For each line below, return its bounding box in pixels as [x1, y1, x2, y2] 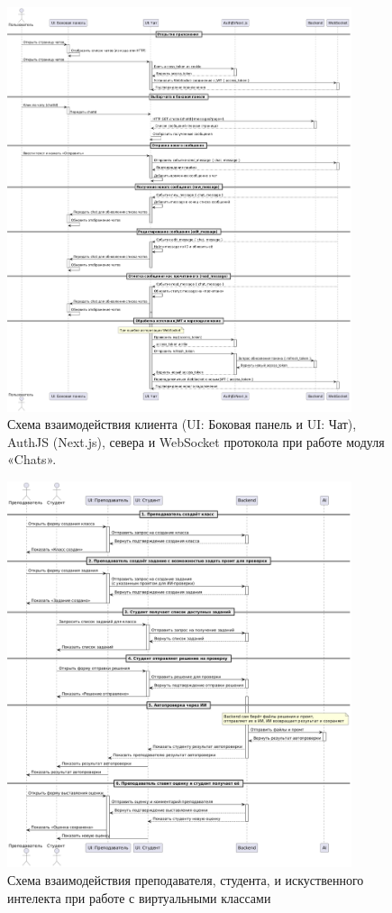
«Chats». [7, 450, 57, 469]
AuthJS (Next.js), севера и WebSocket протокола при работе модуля [7, 432, 385, 451]
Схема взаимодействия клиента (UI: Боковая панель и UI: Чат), [7, 415, 357, 434]
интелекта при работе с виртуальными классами [7, 888, 271, 907]
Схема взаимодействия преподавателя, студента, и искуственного [7, 871, 364, 890]
